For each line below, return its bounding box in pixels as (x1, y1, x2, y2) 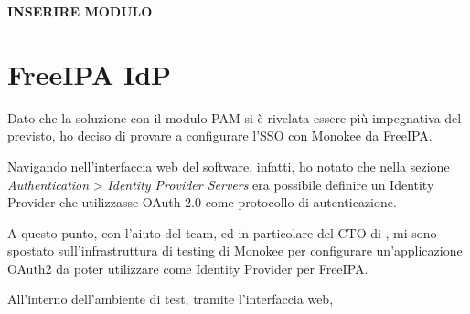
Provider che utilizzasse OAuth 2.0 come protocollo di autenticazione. (7, 193, 397, 212)
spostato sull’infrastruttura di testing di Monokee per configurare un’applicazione (7, 241, 463, 260)
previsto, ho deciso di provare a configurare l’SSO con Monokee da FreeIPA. (7, 126, 433, 145)
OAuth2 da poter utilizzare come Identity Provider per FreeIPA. (7, 258, 369, 277)
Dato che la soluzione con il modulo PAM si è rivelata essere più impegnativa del (7, 108, 462, 127)
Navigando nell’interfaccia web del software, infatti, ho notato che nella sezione (7, 156, 450, 175)
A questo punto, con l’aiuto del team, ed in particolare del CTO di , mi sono (7, 223, 437, 242)
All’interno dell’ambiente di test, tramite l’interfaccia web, (7, 289, 334, 309)
